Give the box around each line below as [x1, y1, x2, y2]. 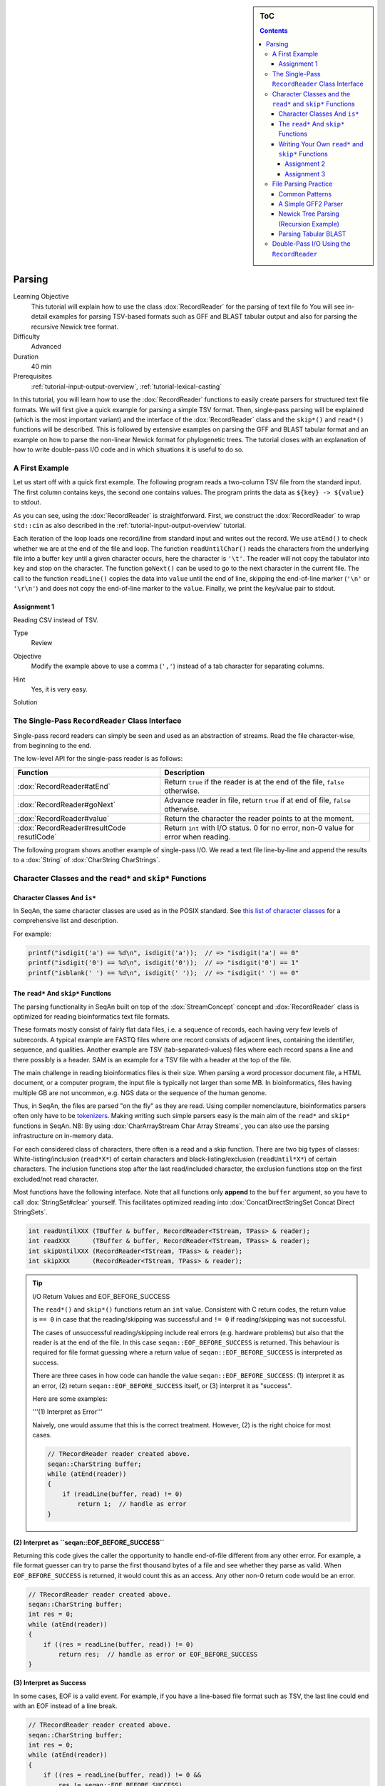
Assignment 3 [284, 169, 326, 178]
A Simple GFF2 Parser [278, 199, 344, 208]
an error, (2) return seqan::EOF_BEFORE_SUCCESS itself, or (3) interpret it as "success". [32, 1381, 292, 1390]
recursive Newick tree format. [31, 322, 119, 331]
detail [31, 312, 48, 321]
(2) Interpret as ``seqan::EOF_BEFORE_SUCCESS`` [13, 1538, 165, 1547]
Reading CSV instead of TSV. [13, 615, 99, 624]
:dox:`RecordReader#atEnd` [17, 781, 111, 791]
